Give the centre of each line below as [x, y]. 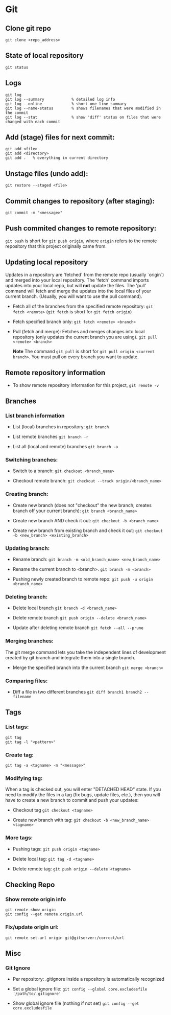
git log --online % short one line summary [66, 104]
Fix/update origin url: [32, 927]
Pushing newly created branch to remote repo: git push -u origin [83, 579]
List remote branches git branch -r [51, 437]
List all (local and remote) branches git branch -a [65, 447]
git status [17, 67]
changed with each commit [33, 122]
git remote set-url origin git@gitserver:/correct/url [65, 938]
